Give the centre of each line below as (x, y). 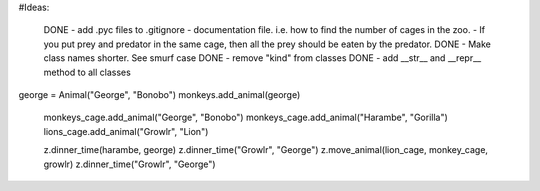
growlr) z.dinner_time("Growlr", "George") (129, 164)
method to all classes (87, 72)
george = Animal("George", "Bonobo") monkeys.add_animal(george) (159, 94)
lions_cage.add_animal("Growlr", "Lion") (126, 131)
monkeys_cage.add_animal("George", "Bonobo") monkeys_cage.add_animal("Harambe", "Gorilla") (246, 117)
